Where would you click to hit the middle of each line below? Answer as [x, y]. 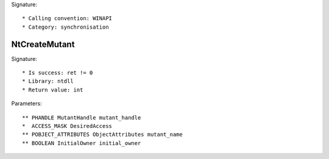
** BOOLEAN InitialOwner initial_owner [82, 143]
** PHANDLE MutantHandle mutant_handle [82, 118]
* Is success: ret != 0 [58, 73]
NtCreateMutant [43, 44]
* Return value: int [53, 90]
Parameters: [27, 104]
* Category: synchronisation [65, 27]
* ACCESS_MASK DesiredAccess [67, 126]
